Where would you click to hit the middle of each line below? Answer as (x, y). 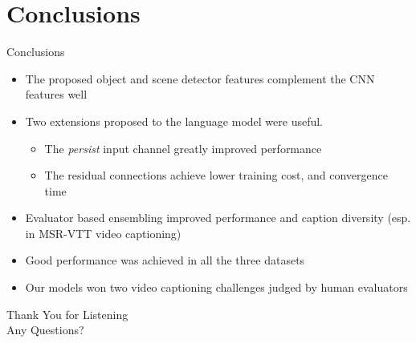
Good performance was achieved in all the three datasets (165, 260)
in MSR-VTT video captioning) (103, 233)
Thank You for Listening (67, 314)
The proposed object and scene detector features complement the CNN (200, 78)
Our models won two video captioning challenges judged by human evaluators (216, 287)
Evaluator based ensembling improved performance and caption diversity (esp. (218, 218)
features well (56, 94)
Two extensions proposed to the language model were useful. (174, 121)
